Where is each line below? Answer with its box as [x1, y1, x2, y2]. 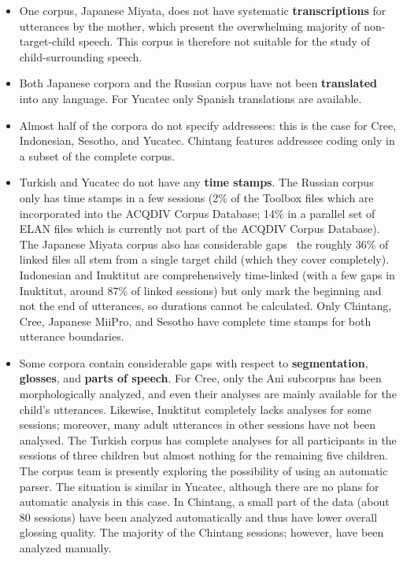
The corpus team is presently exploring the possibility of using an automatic [19, 463, 388, 479]
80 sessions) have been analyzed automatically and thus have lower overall [19, 508, 378, 525]
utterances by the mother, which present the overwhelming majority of [19, 17, 360, 34]
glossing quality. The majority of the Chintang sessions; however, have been [19, 524, 384, 541]
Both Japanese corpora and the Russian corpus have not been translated [19, 75, 377, 91]
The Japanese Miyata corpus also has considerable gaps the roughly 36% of [19, 235, 389, 252]
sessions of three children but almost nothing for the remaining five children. [19, 447, 388, 463]
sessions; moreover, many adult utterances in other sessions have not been [19, 416, 376, 433]
